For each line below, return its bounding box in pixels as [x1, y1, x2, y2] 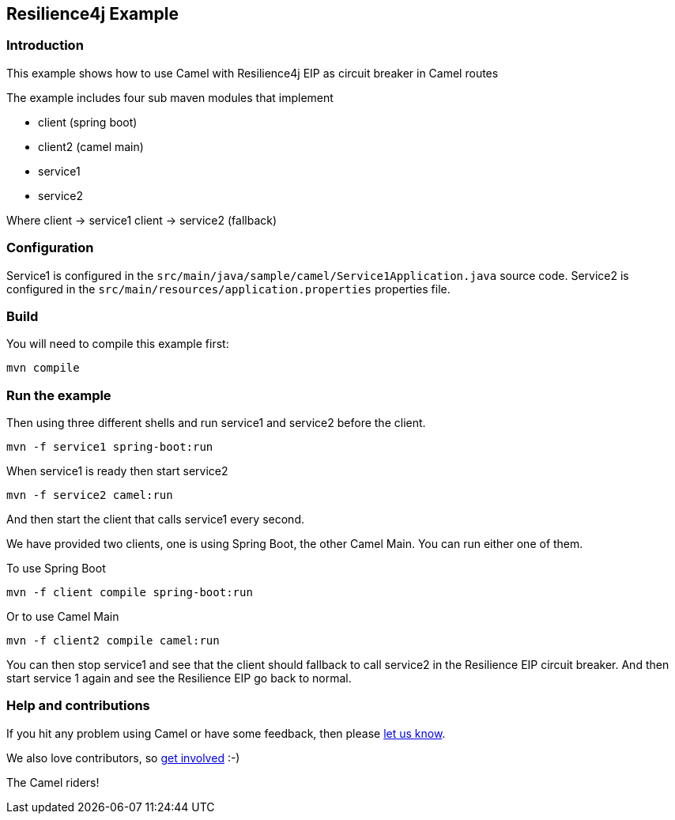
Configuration [6, 240, 94, 256]
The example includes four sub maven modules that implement [6, 90, 334, 104]
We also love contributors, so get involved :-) [6, 750, 240, 765]
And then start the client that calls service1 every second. [6, 512, 304, 527]
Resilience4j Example [6, 4, 179, 24]
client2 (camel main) [38, 139, 144, 153]
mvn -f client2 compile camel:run [6, 634, 220, 648]
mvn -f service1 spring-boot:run [6, 440, 213, 454]
